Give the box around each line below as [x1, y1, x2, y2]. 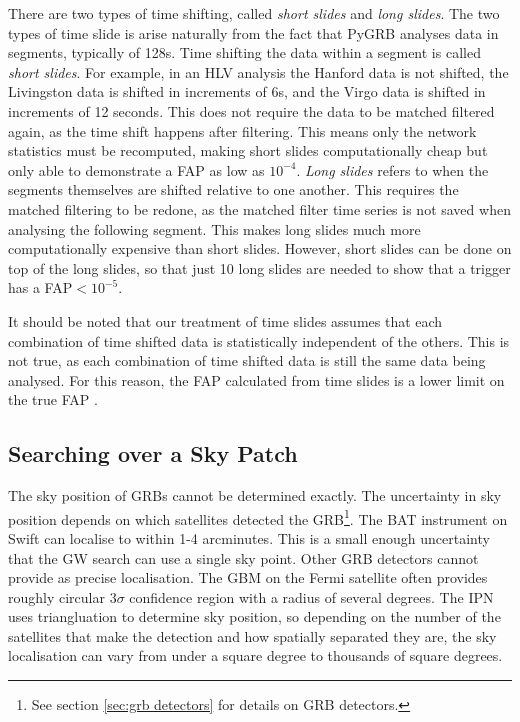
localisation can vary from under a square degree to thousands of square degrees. [8, 645, 503, 666]
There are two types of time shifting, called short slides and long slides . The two [8, 3, 500, 23]
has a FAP [8, 277, 73, 298]
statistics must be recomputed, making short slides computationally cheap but [8, 140, 488, 161]
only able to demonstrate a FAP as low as [8, 159, 265, 180]
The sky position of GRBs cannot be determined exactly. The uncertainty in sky [8, 485, 502, 506]
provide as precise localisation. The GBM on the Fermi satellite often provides [8, 567, 488, 588]
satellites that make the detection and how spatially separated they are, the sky [8, 625, 497, 646]
